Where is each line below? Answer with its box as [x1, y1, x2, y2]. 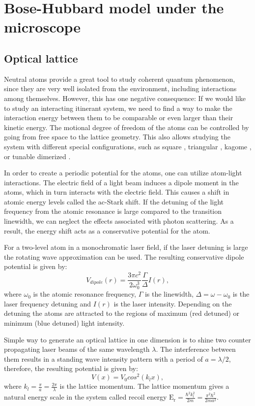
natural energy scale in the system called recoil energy [4, 392, 167, 402]
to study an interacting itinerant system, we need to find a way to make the [4, 102, 232, 113]
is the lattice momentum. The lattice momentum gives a [59, 381, 229, 391]
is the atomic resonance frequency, [33, 289, 136, 299]
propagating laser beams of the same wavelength [4, 344, 150, 354]
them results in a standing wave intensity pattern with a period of [4, 353, 203, 364]
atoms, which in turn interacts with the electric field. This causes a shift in [4, 187, 229, 197]
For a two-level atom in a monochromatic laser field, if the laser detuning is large [4, 242, 248, 252]
